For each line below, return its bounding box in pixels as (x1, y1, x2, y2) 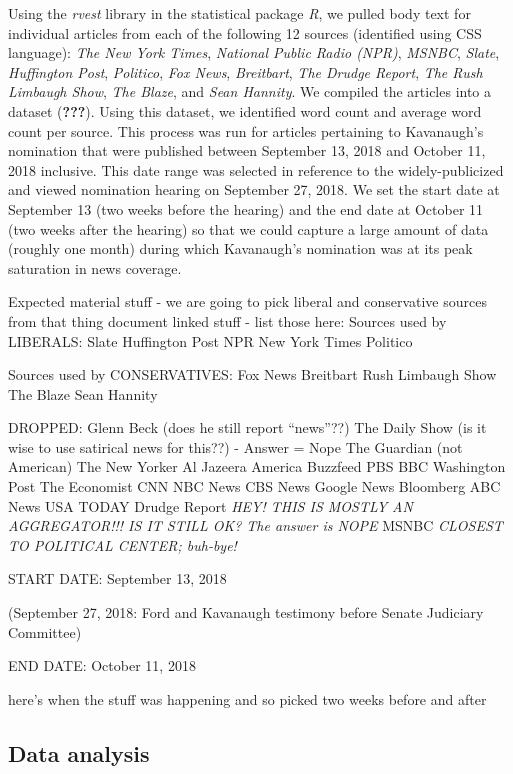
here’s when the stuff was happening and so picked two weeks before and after (8, 688, 487, 709)
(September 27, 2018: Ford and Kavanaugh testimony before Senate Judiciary (8, 602, 484, 623)
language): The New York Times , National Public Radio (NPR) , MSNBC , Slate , (8, 42, 500, 63)
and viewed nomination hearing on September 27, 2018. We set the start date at (8, 179, 500, 200)
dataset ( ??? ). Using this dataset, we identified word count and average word (8, 100, 482, 121)
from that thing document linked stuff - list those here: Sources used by (8, 310, 447, 331)
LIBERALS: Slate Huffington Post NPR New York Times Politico (8, 330, 413, 351)
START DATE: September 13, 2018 (8, 568, 227, 589)
